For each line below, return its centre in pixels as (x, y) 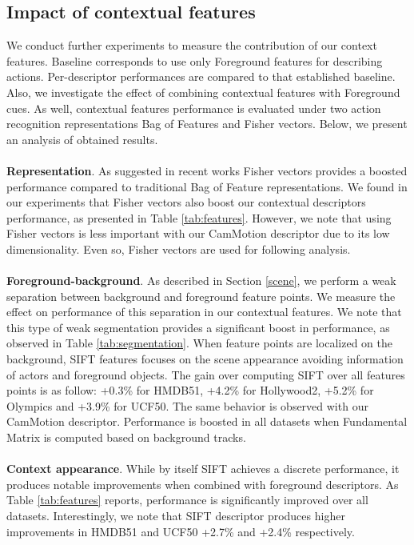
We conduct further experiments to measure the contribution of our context (192, 45)
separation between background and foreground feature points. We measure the (201, 296)
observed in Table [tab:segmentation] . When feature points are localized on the (199, 343)
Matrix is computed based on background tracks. (126, 437)
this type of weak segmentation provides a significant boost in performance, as (198, 327)
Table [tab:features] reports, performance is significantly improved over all (187, 500)
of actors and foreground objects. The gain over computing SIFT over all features (206, 374)
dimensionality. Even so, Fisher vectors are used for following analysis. (179, 248)
